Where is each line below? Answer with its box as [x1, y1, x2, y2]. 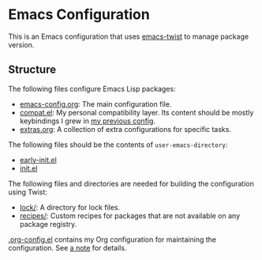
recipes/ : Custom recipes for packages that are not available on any [19, 211, 241, 220]
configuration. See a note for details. [8, 243, 127, 252]
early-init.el [19, 155, 57, 164]
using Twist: [8, 187, 47, 197]
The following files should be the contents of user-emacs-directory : [8, 140, 228, 149]
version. [8, 40, 35, 49]
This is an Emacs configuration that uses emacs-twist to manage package [8, 32, 249, 41]
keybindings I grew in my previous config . [19, 116, 156, 126]
